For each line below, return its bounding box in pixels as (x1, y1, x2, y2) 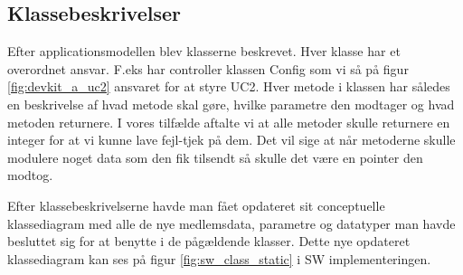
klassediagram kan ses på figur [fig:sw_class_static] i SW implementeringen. (7, 249, 431, 268)
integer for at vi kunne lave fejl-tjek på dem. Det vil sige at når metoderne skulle (7, 130, 456, 149)
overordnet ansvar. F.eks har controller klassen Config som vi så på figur (7, 59, 409, 78)
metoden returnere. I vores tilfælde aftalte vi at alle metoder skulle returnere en (7, 112, 450, 131)
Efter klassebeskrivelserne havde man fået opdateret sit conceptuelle (7, 195, 385, 214)
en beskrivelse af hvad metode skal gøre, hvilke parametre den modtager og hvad (7, 94, 455, 113)
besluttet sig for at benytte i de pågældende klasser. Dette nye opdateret (7, 232, 411, 251)
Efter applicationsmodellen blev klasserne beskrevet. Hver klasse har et (7, 42, 401, 61)
